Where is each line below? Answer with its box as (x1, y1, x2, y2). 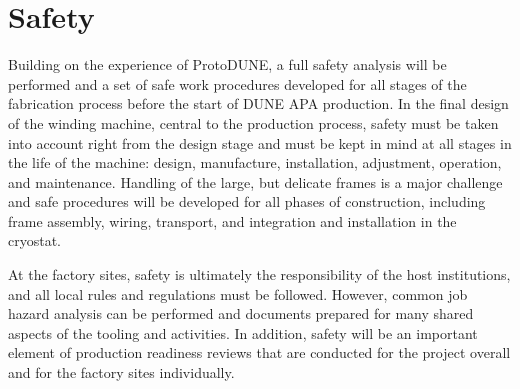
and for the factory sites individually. (8, 362, 235, 383)
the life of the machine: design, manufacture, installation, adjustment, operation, (8, 152, 502, 173)
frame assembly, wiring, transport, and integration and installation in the (8, 210, 457, 231)
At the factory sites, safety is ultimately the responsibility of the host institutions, (8, 264, 511, 285)
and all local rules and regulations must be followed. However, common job (8, 283, 468, 304)
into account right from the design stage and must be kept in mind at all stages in (8, 132, 512, 153)
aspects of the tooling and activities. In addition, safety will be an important (8, 322, 478, 343)
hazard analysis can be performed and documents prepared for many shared (8, 303, 474, 324)
